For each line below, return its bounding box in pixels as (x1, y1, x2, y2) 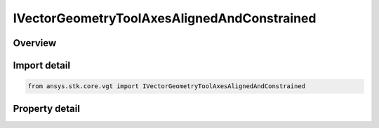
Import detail (13, 59, 70, 71)
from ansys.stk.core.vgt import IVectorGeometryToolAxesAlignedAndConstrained (27, 83, 305, 90)
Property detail (13, 102, 81, 115)
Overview (13, 37, 57, 49)
